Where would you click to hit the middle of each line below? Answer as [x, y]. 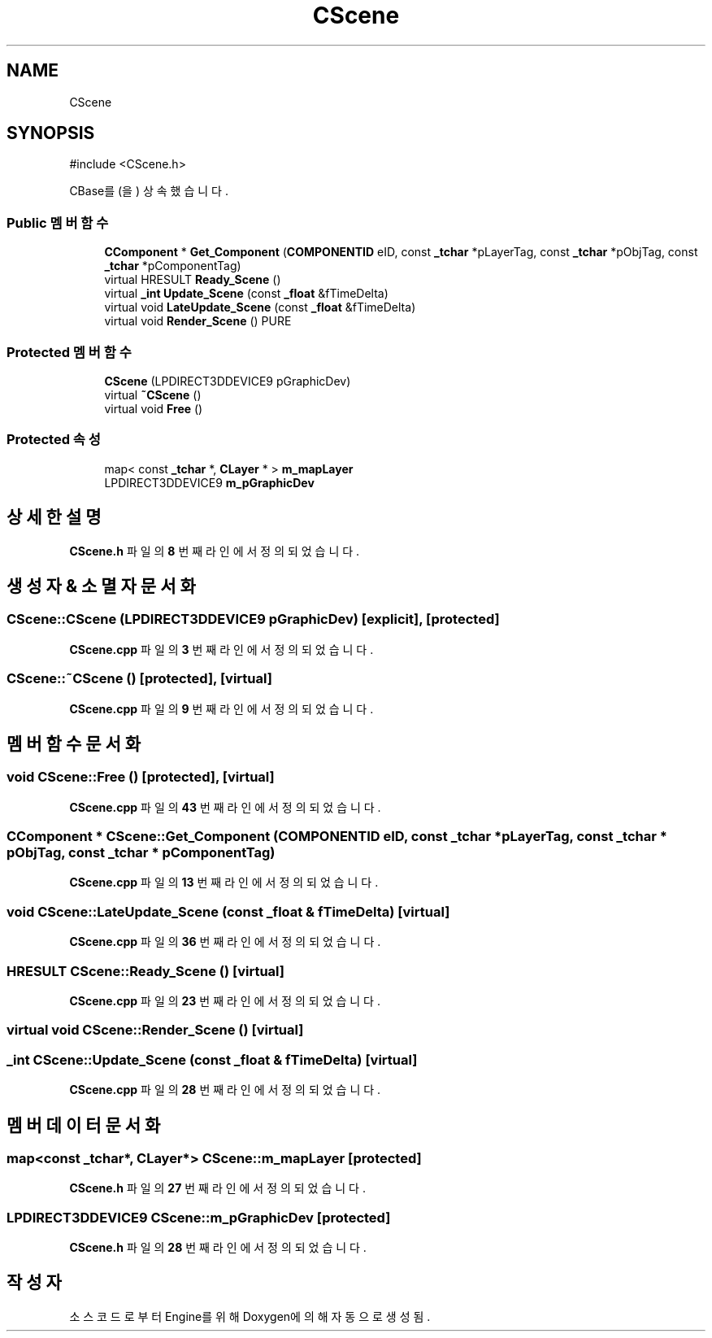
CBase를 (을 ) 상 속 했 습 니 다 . [149, 191]
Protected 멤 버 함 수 [69, 352]
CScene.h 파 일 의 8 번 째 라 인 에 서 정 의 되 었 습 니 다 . [215, 551]
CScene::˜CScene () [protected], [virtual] [139, 679]
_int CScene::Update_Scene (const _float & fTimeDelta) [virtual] [212, 1059]
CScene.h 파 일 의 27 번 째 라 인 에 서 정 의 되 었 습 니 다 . [217, 1188]
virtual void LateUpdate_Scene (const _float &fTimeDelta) [260, 307]
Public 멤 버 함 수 [58, 222]
